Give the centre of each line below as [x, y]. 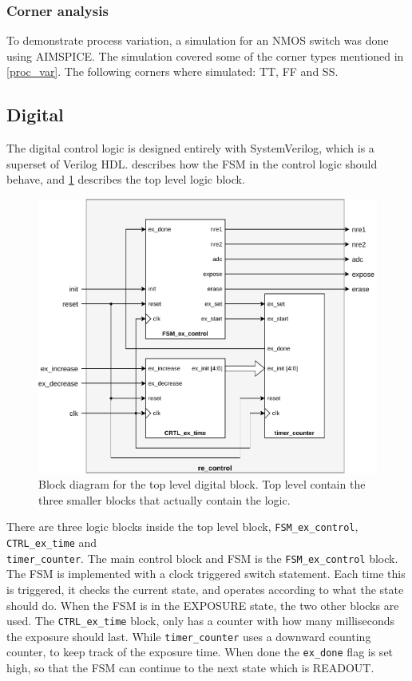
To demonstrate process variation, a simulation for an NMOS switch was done [198, 40]
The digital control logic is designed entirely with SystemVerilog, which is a [190, 148]
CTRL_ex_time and [52, 542]
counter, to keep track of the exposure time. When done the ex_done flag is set [200, 652]
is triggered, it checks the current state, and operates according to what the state [205, 589]
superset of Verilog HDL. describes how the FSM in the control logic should [192, 163]
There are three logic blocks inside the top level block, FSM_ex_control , [182, 527]
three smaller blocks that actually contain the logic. [164, 499]
